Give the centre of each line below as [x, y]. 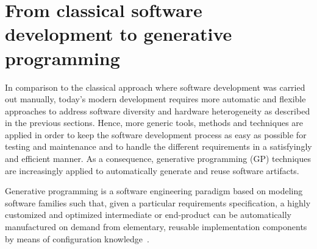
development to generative [119, 34]
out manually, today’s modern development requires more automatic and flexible [155, 99]
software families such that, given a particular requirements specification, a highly [158, 202]
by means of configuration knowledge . [77, 238]
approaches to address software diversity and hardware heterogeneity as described [158, 110]
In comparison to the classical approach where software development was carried [155, 87]
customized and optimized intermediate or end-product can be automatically [148, 215]
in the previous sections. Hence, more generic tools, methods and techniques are [154, 123]
